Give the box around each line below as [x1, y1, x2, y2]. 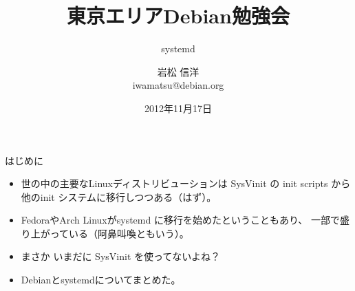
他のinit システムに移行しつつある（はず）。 [21, 189, 217, 204]
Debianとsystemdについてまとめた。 [21, 272, 181, 287]
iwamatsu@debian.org [132, 78, 224, 92]
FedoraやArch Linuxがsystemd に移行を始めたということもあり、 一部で [21, 213, 341, 227]
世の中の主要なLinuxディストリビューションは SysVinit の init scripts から [21, 176, 351, 191]
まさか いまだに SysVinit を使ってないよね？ [21, 249, 221, 263]
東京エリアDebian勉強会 [67, 1, 290, 30]
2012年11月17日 [144, 100, 212, 115]
